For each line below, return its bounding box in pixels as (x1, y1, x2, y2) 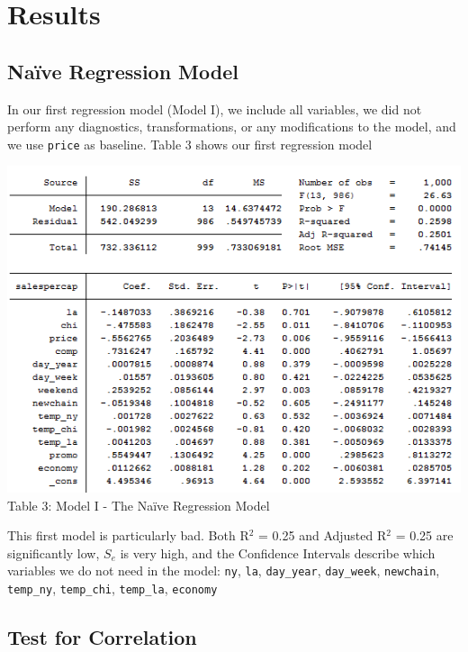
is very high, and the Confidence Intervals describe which (120, 543, 436, 562)
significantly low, (7, 543, 100, 562)
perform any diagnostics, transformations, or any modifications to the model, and (7, 117, 456, 136)
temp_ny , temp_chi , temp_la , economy (7, 579, 218, 598)
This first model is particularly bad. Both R (7, 526, 249, 545)
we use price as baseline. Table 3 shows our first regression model (7, 134, 373, 153)
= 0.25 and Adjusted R (258, 526, 387, 545)
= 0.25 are (395, 526, 454, 545)
